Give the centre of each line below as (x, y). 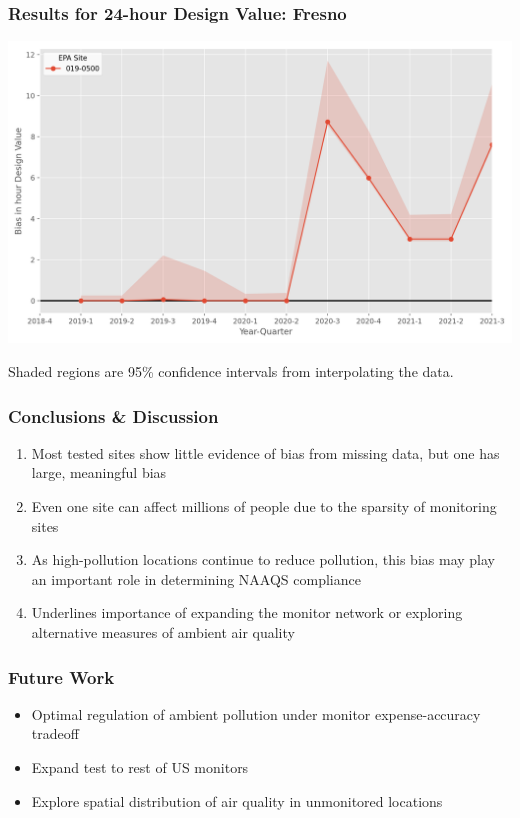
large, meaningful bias (99, 472)
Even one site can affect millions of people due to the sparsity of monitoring (264, 506)
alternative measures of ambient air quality (163, 631)
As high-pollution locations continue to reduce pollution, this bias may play (263, 559)
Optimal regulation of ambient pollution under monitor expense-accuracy (256, 713)
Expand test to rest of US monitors (140, 766)
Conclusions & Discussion (113, 415)
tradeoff (55, 733)
